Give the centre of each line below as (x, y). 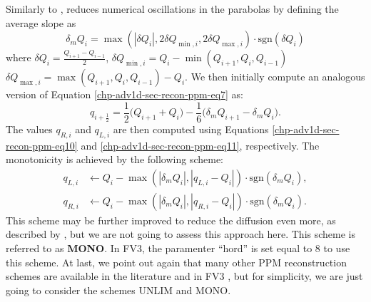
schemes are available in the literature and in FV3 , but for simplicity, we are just (184, 276)
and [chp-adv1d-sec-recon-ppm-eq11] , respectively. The (200, 145)
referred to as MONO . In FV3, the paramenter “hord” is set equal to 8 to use (178, 248)
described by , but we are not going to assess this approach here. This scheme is (181, 234)
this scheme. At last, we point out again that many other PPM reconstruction (176, 262)
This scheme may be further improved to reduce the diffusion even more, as (171, 220)
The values (29, 129)
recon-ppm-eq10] (42, 145)
